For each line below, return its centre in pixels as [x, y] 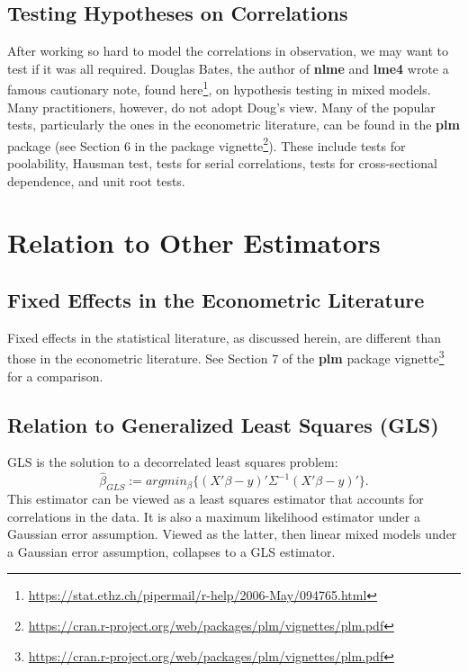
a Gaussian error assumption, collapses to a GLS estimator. [171, 551]
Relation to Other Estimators [194, 242]
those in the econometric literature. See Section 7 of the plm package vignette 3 [226, 357]
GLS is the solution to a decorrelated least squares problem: [173, 462]
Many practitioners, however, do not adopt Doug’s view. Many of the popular [221, 107]
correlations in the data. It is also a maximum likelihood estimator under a [214, 516]
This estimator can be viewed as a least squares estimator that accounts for [216, 499]
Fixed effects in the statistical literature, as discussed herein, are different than [224, 337]
